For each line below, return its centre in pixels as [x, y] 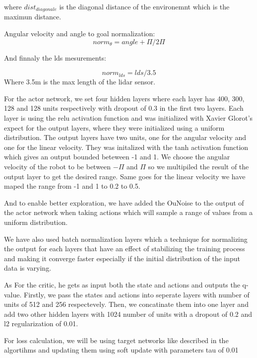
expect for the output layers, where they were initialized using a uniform [114, 127]
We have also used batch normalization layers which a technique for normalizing [126, 239]
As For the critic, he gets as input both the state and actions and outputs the [122, 284]
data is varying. [28, 268]
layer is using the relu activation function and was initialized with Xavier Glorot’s [128, 118]
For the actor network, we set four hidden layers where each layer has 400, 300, [124, 98]
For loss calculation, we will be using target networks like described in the [116, 340]
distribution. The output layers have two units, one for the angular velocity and [125, 137]
